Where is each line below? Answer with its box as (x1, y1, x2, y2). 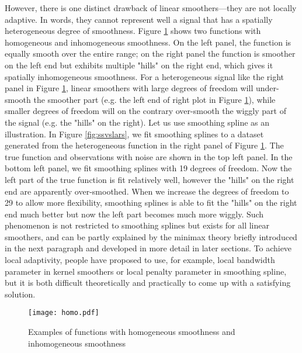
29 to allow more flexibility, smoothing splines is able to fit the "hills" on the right (5, 196, 297, 209)
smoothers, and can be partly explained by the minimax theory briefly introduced (5, 230, 297, 243)
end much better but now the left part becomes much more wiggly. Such (5, 207, 264, 220)
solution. (5, 288, 36, 300)
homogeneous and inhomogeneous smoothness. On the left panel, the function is (5, 36, 291, 48)
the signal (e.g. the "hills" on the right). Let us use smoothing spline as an (5, 116, 270, 128)
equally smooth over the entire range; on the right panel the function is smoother (5, 47, 296, 60)
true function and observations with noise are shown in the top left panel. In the (5, 150, 293, 162)
